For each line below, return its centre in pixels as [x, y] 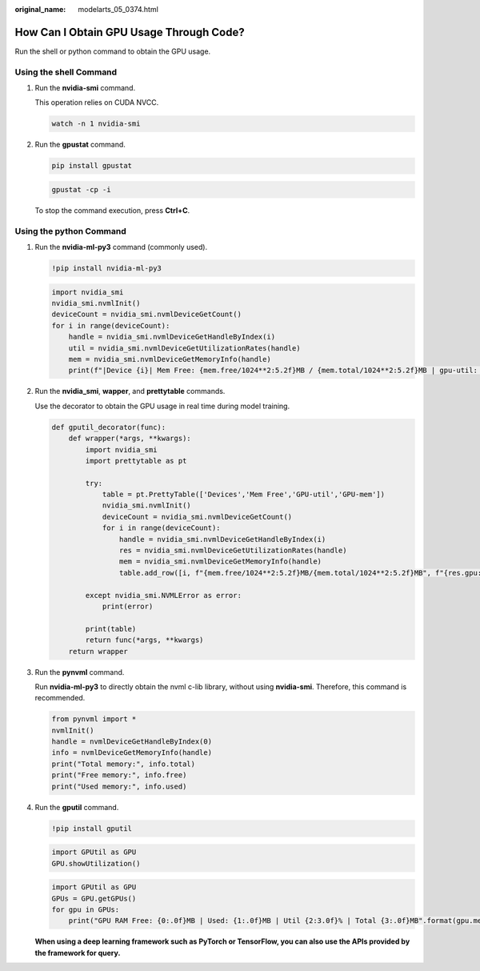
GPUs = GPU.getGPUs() [94, 898]
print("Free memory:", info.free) [119, 775]
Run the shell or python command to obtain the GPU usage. [113, 51]
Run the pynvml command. [80, 672]
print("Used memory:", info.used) [119, 786]
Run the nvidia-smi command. [85, 88]
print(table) [111, 629]
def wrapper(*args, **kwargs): [130, 439]
